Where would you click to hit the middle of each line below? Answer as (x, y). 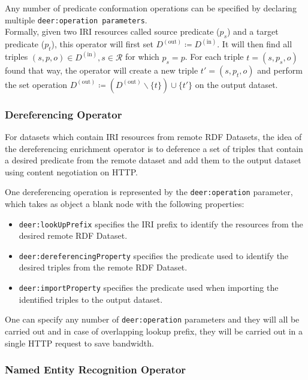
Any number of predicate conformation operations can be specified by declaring (151, 8)
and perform (280, 70)
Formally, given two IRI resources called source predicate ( (112, 31)
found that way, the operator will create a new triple (102, 70)
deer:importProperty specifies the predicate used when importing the (149, 288)
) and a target (253, 31)
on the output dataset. (236, 84)
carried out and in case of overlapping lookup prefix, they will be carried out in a (154, 331)
